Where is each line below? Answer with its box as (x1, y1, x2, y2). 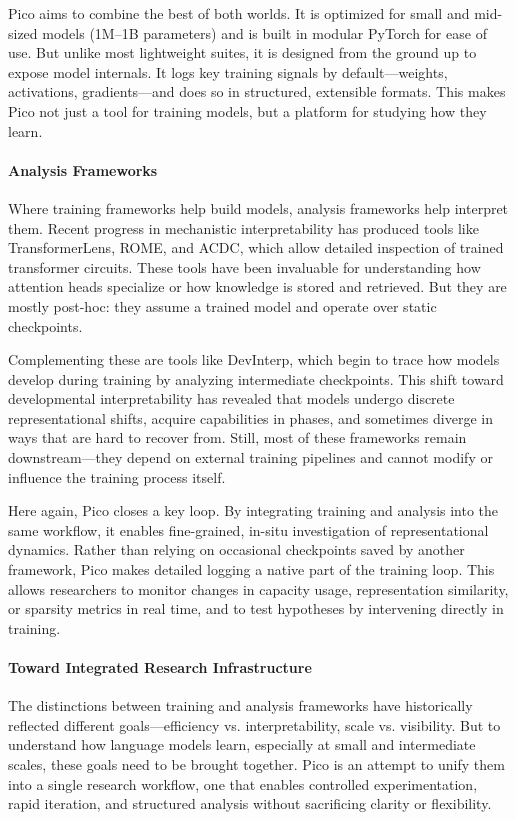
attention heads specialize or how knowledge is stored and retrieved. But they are (8, 276, 507, 297)
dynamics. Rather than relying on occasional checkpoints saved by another (8, 539, 465, 560)
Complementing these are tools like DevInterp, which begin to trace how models (8, 349, 500, 370)
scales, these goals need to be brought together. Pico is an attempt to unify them (8, 754, 505, 774)
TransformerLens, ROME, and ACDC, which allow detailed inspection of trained (8, 237, 504, 258)
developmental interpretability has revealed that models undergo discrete (8, 388, 455, 409)
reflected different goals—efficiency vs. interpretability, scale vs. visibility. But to (8, 714, 501, 735)
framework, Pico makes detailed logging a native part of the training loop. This (8, 559, 495, 580)
